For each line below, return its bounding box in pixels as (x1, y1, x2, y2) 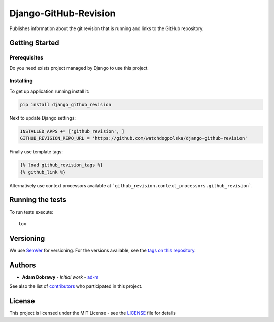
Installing (9, 77, 33, 84)
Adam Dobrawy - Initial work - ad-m (22, 274, 99, 280)
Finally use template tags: (9, 149, 63, 155)
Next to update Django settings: (9, 114, 76, 121)
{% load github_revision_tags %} (20, 162, 104, 168)
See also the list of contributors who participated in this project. (9, 283, 143, 289)
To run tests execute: (9, 209, 54, 215)
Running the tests (9, 196, 67, 204)
